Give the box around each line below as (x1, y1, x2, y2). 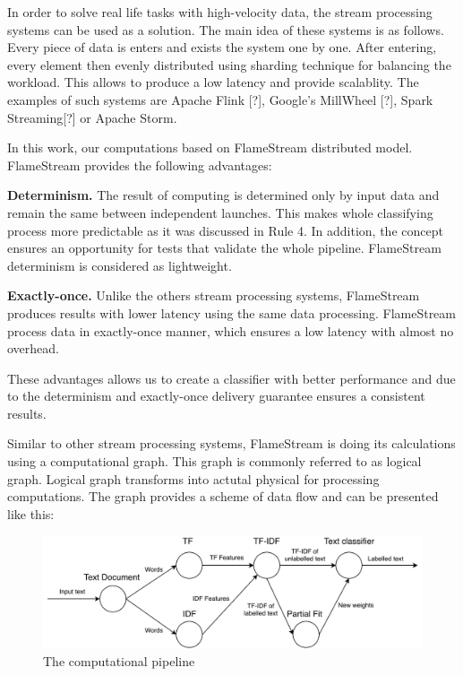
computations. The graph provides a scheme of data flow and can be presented (7, 487, 439, 506)
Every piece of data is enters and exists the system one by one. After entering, (7, 38, 437, 56)
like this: (7, 504, 55, 523)
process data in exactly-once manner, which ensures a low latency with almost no (7, 321, 454, 340)
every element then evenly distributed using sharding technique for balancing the (7, 55, 451, 74)
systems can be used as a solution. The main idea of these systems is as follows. (7, 20, 444, 39)
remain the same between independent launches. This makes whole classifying (7, 203, 433, 221)
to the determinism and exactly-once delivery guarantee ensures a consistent (7, 386, 425, 405)
